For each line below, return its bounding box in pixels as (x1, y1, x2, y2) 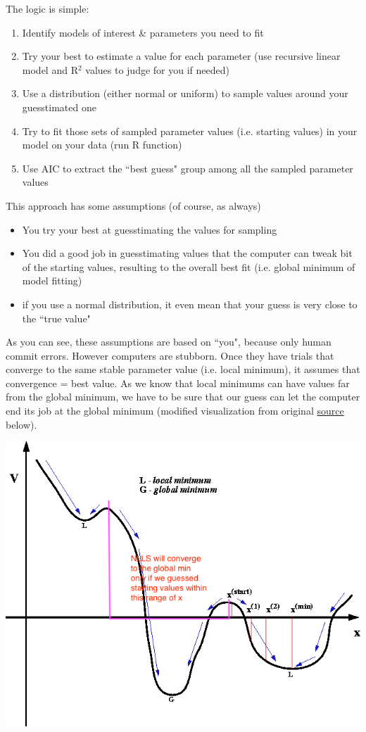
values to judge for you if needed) (85, 62, 229, 77)
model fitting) (22, 273, 82, 288)
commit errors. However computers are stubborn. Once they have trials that (6, 348, 334, 362)
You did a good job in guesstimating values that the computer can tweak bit (22, 246, 353, 260)
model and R (22, 62, 78, 77)
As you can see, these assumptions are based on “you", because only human (6, 334, 332, 349)
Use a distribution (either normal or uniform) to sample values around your (22, 86, 348, 101)
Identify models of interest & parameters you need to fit (22, 25, 264, 39)
